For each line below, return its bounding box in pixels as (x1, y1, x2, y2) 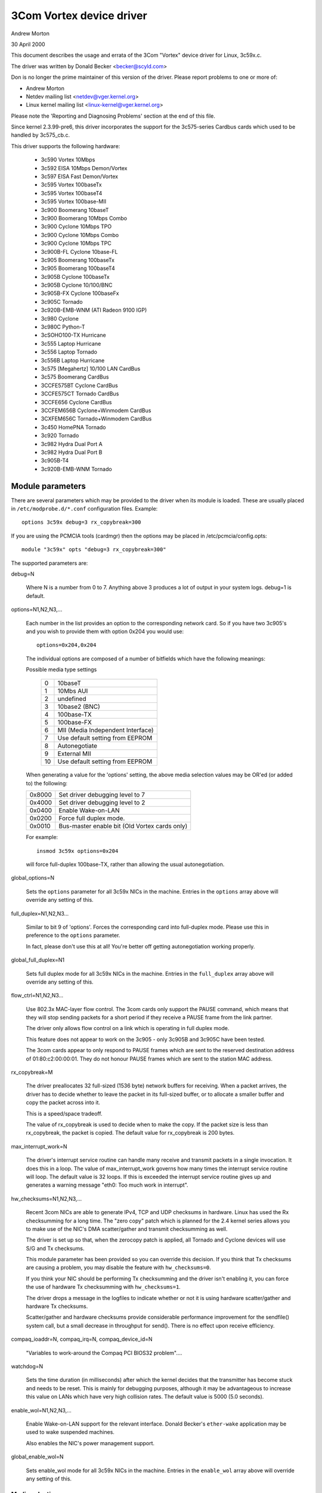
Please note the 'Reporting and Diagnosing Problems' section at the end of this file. (11, 112, 216, 119)
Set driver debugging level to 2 (58, 798, 145, 807)
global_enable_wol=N (11, 1453, 64, 1460)
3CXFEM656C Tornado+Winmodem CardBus (41, 415, 152, 422)
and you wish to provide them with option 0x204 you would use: (26, 628, 184, 635)
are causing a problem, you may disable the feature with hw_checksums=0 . (26, 1264, 211, 1271)
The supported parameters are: (11, 559, 88, 567)
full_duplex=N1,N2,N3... (11, 910, 69, 917)
